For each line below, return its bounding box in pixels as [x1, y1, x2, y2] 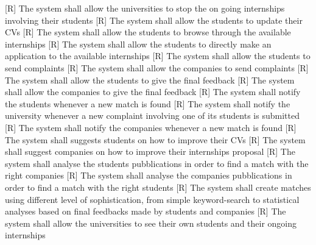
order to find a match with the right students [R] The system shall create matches [5, 180, 311, 193]
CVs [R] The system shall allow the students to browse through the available [5, 26, 291, 38]
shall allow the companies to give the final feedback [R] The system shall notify [5, 85, 301, 98]
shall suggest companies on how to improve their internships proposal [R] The [5, 145, 295, 158]
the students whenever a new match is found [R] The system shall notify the [5, 97, 290, 110]
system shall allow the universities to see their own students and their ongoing [5, 216, 297, 229]
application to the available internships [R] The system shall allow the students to [5, 49, 311, 62]
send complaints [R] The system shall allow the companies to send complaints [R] [5, 61, 309, 74]
